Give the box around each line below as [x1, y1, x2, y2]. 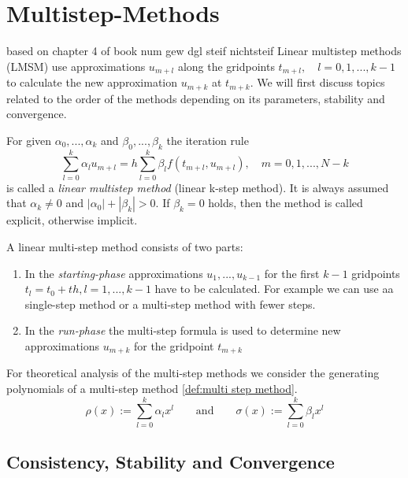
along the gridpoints [177, 57, 275, 74]
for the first [264, 265, 320, 281]
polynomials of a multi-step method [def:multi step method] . [6, 380, 298, 396]
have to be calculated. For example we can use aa [154, 280, 394, 297]
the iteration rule [166, 132, 249, 148]
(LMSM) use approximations [6, 57, 146, 74]
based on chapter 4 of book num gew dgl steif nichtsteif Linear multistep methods [6, 43, 402, 59]
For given [6, 132, 52, 148]
